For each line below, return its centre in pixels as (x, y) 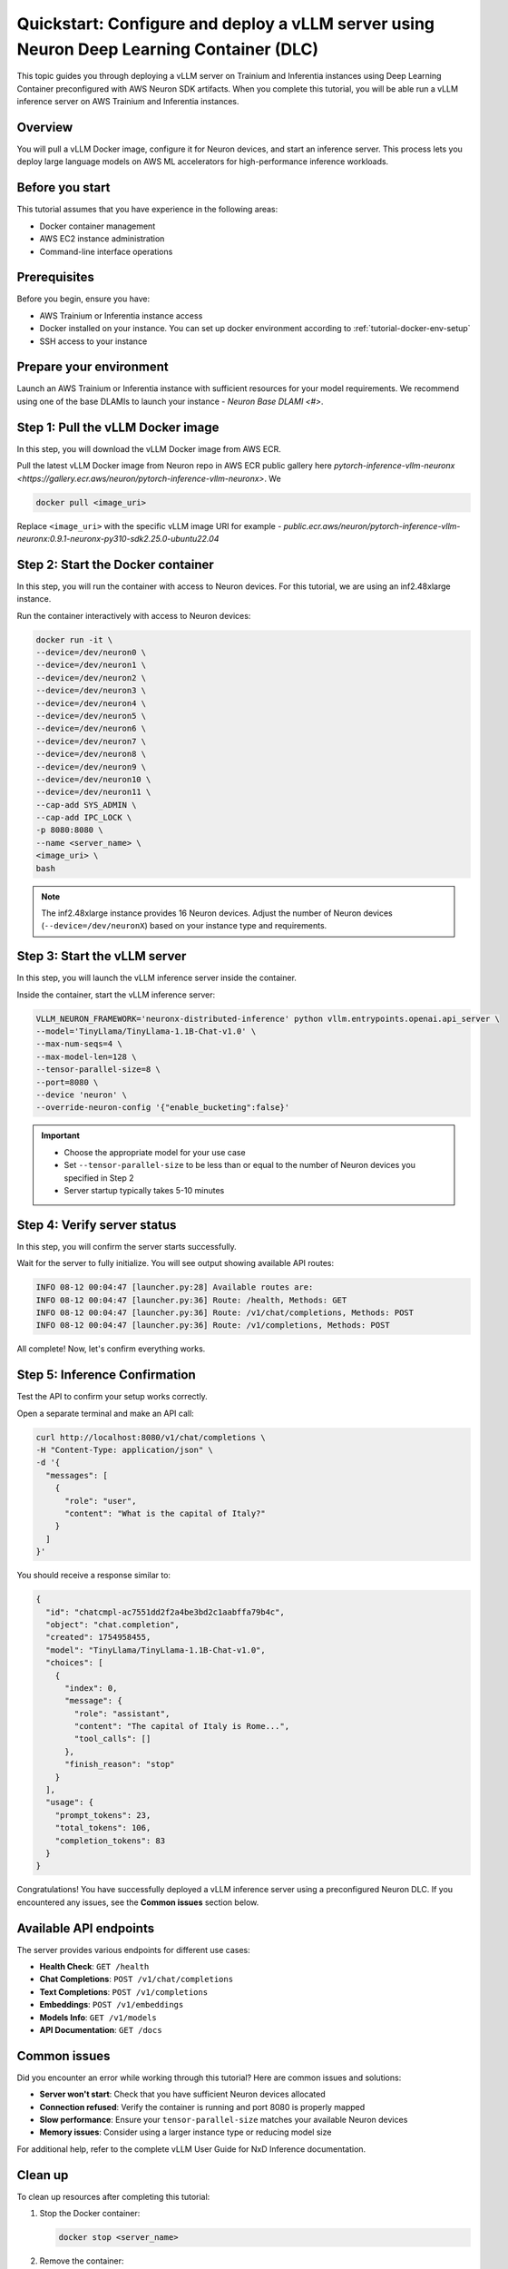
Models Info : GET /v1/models (98, 2017)
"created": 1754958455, (98, 1637)
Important (61, 1135)
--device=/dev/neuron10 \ (93, 779)
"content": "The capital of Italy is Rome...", (182, 1726)
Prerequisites (55, 277)
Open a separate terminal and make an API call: (105, 1413)
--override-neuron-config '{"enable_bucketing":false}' (163, 1108)
